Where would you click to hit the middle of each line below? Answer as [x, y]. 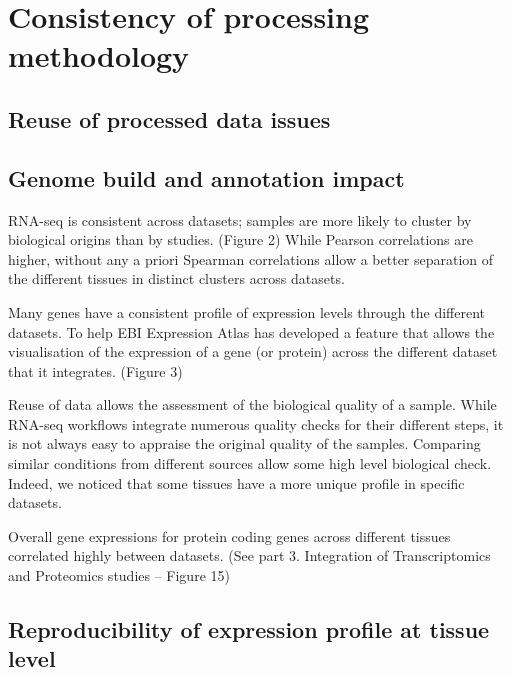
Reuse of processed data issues [169, 118]
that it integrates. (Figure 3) [95, 370]
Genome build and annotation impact [206, 177]
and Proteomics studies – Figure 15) [119, 575]
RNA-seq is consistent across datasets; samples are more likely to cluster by [240, 219]
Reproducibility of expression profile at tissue [249, 629]
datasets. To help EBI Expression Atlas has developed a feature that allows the [251, 331]
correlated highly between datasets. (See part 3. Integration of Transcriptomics [249, 555]
